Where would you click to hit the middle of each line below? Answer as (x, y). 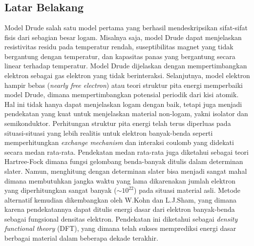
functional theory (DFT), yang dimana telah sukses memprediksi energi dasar (120, 228)
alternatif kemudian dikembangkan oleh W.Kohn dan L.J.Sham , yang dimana (120, 199)
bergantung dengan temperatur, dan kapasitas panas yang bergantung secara (120, 56)
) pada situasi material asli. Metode (187, 190)
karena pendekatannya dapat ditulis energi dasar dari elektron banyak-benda (120, 209)
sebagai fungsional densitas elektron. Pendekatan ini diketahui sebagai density (121, 218)
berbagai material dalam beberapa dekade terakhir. (81, 238)
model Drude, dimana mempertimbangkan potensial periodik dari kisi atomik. (122, 94)
